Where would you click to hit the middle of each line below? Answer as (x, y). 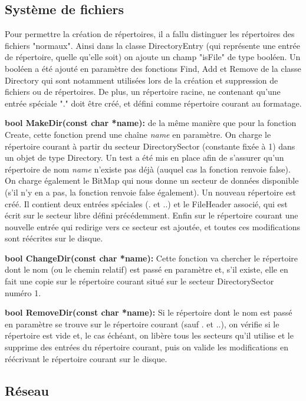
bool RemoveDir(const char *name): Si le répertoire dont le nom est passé (149, 312)
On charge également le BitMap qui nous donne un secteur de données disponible (152, 180)
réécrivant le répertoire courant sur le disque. (86, 358)
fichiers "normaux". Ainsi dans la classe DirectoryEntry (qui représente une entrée (152, 45)
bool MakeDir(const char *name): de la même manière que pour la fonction (151, 123)
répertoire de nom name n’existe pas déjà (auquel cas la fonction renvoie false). (148, 169)
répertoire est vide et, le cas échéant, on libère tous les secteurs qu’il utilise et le (149, 335)
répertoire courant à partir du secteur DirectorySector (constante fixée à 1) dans (150, 146)
